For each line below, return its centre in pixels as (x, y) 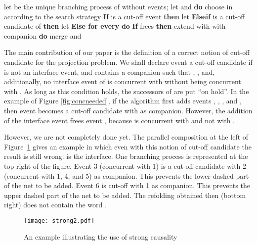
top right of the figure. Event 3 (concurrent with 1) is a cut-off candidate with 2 (125, 166)
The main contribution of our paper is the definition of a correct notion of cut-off (127, 52)
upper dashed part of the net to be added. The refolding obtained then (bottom (125, 195)
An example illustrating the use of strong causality (101, 236)
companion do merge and (43, 35)
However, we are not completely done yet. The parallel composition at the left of (126, 137)
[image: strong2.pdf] (59, 220)
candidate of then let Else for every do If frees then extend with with (115, 26)
